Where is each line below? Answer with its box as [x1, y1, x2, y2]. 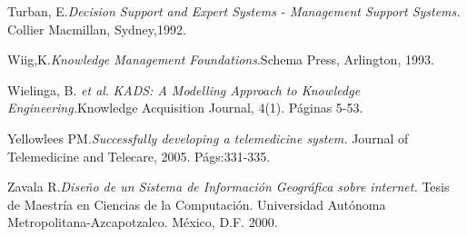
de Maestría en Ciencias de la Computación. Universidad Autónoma [7, 194, 386, 213]
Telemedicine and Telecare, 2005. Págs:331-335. [7, 146, 271, 165]
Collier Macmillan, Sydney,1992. [7, 19, 186, 38]
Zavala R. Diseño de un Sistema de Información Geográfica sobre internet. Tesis [7, 177, 450, 196]
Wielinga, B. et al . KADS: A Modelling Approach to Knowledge [7, 80, 361, 99]
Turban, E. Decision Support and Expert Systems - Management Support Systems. [7, 2, 461, 20]
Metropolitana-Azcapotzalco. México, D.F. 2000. [7, 212, 278, 232]
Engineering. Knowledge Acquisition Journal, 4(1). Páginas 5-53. [7, 98, 363, 117]
